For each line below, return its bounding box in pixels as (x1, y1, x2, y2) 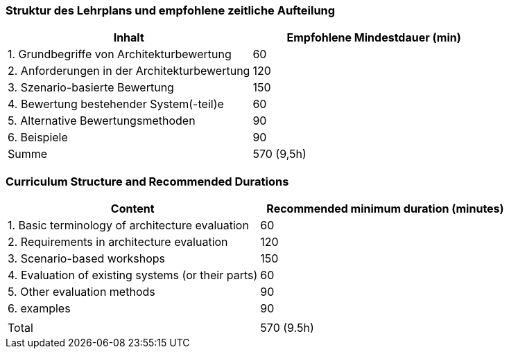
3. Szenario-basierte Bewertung (8, 80, 174, 95)
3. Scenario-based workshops (8, 251, 166, 266)
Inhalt (113, 30, 144, 45)
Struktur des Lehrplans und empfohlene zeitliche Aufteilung (6, 3, 336, 17)
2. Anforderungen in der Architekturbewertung (8, 64, 250, 78)
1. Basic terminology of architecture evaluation (8, 218, 249, 233)
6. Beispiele (8, 130, 68, 145)
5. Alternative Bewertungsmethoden (8, 114, 196, 128)
